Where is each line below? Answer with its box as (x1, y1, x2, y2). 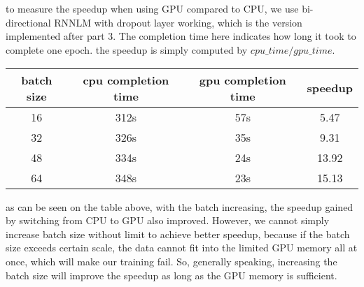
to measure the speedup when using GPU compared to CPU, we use (6, 1, 299, 16)
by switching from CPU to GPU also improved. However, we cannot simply (6, 213, 330, 228)
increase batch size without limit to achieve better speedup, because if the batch (6, 226, 350, 241)
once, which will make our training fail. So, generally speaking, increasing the (6, 253, 337, 268)
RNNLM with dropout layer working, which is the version (54, 15, 302, 29)
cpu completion (83, 71, 169, 88)
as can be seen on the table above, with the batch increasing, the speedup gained (6, 199, 353, 214)
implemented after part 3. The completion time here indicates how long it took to (6, 29, 356, 43)
